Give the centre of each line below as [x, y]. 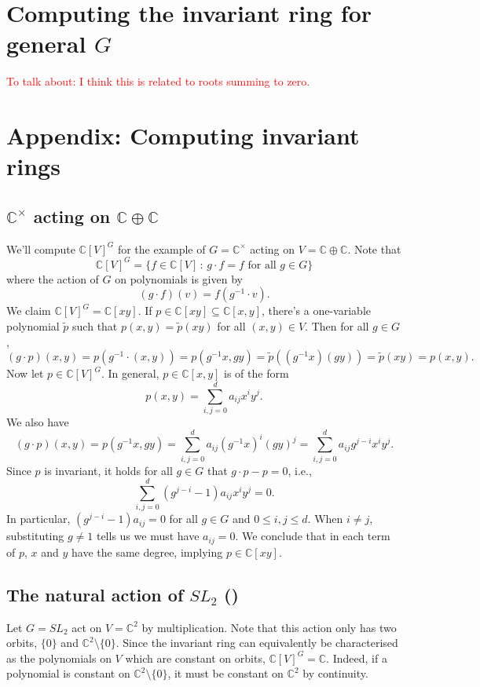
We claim [29, 311]
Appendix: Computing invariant [183, 135]
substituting [35, 536]
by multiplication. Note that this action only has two [269, 627]
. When [325, 519]
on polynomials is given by [179, 278]
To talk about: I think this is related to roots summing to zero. [158, 81]
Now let [25, 373]
